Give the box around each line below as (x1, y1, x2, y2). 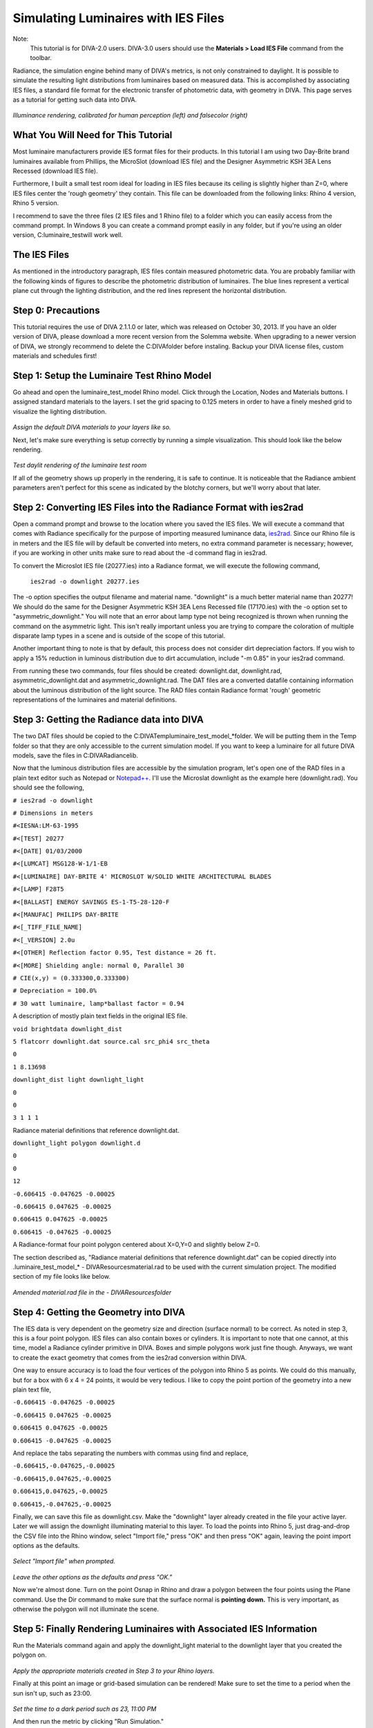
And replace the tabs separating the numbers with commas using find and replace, (12, 1449, 249, 1457)
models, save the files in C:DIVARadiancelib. (12, 751, 138, 760)
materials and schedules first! (12, 352, 97, 360)
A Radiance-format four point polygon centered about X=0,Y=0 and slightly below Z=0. (12, 1241, 260, 1249)
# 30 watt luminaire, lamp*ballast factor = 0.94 (12, 999, 184, 1007)
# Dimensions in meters (12, 809, 93, 817)
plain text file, (12, 1386, 52, 1393)
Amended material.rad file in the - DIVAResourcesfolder (12, 1288, 172, 1296)
